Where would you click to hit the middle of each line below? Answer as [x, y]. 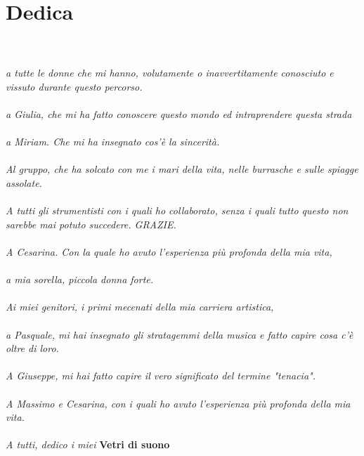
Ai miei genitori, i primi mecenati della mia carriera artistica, [140, 307]
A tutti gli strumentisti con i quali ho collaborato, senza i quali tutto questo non [177, 210]
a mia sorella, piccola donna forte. [80, 279]
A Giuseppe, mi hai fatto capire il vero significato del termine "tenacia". [161, 376]
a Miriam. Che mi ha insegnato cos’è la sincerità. [113, 142]
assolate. [24, 183]
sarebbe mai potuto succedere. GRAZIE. [91, 224]
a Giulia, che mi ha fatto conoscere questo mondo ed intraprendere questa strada [179, 114]
